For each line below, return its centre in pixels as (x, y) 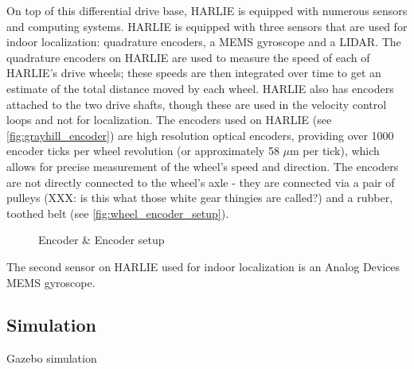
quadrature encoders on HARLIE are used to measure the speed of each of (188, 57)
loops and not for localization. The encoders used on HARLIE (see (169, 120)
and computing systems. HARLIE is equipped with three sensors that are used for (207, 26)
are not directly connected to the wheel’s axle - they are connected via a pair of (201, 182)
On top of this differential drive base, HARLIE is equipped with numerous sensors (207, 10)
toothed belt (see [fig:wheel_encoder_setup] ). (118, 213)
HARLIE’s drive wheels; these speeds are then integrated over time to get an (194, 73)
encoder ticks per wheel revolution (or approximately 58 (143, 151)
